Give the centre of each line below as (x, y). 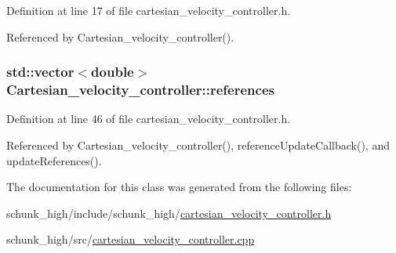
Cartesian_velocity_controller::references (140, 90)
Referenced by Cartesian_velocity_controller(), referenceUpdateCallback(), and (198, 145)
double (113, 72)
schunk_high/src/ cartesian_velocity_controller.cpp (131, 239)
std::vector (40, 72)
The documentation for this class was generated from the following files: (179, 187)
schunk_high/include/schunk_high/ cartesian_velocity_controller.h (169, 213)
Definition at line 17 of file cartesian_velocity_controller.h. (149, 10)
